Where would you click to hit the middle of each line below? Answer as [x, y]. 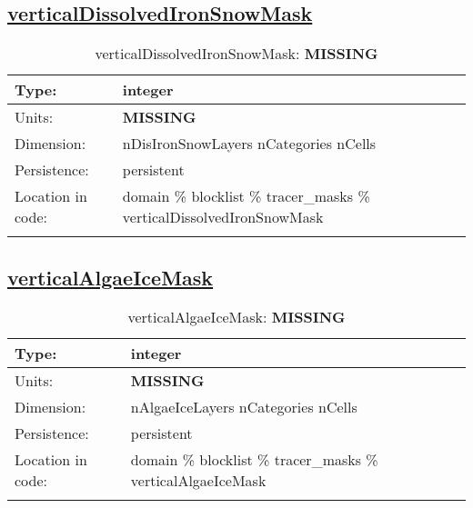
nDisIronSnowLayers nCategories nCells [249, 144]
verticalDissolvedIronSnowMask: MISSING [236, 54]
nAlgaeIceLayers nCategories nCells [244, 407]
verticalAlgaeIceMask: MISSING [236, 317]
